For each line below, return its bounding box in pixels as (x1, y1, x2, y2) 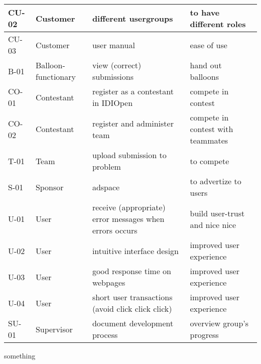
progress (190, 329, 219, 340)
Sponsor (35, 181, 64, 193)
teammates (190, 135, 228, 146)
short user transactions (92, 291, 173, 303)
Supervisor (35, 323, 73, 335)
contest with (190, 123, 233, 135)
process (92, 329, 118, 340)
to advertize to (190, 175, 241, 187)
